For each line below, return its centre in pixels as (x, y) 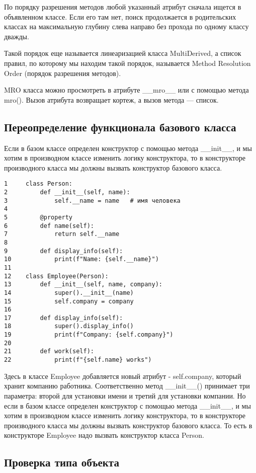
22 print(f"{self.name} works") (78, 360)
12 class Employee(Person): (56, 276)
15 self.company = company (69, 301)
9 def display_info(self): (64, 251)
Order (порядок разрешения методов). (63, 73)
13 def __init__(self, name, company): (83, 285)
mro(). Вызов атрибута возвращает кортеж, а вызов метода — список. (111, 99)
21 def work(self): (49, 351)
